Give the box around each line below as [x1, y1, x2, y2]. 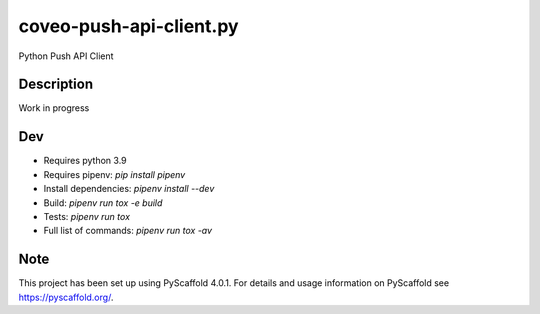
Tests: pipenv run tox [43, 210, 130, 222]
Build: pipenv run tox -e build [43, 196, 163, 209]
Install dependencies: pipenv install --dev [43, 183, 215, 195]
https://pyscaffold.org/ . [18, 291, 114, 303]
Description [18, 76, 94, 93]
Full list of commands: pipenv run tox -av [43, 225, 213, 237]
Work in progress [18, 102, 90, 114]
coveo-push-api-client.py [18, 15, 239, 37]
